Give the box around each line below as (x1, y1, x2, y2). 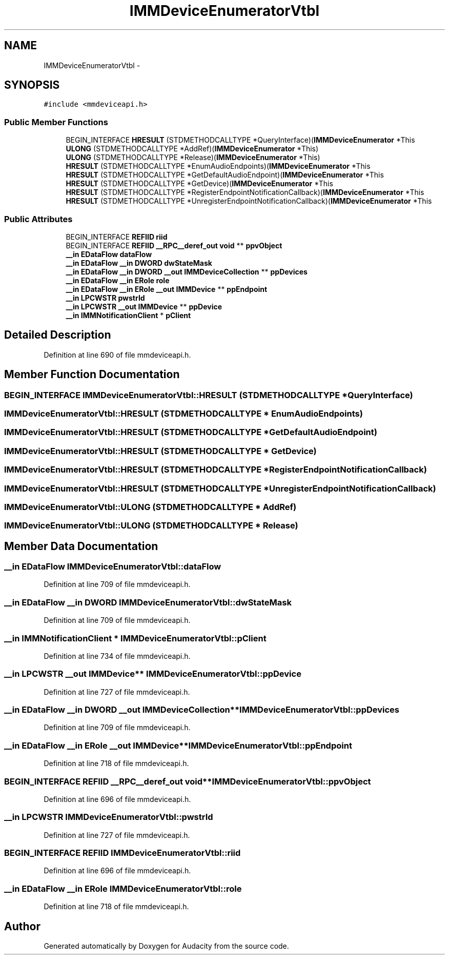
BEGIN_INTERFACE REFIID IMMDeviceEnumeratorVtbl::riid (4, 848, 241, 858)
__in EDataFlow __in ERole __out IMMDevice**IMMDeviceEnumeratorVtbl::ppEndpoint (4, 740, 352, 751)
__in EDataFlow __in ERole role (66, 276, 170, 285)
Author (4, 919, 40, 933)
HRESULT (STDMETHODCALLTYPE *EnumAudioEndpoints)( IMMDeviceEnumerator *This (66, 162, 371, 171)
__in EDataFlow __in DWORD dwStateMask (66, 258, 212, 267)
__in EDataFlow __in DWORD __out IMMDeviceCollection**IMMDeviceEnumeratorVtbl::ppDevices (4, 704, 400, 715)
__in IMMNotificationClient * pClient (66, 310, 191, 320)
